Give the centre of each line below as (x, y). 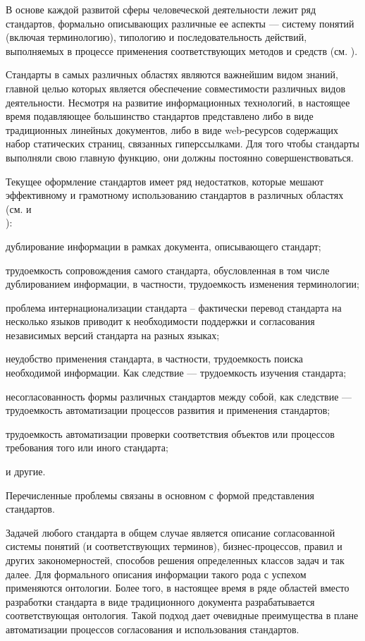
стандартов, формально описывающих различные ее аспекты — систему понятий (180, 23)
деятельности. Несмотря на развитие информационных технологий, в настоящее (178, 102)
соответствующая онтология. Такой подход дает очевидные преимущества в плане (182, 615)
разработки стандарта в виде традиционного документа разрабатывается (160, 601)
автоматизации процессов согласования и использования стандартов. (153, 629)
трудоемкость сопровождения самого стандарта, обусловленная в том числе (168, 270)
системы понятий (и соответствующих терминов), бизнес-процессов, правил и (174, 546)
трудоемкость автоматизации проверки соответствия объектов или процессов (170, 433)
